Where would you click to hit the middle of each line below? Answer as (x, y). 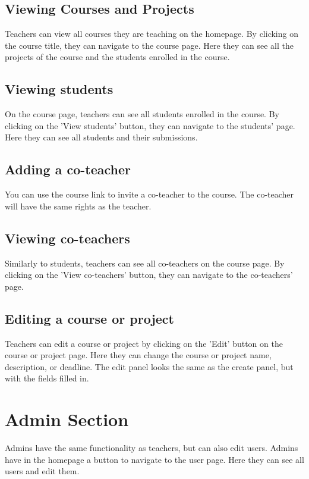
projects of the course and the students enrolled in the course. (117, 57)
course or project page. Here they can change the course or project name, (138, 355)
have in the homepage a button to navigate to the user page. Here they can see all (154, 459)
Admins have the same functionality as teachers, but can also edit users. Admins (152, 448)
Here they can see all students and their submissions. (101, 137)
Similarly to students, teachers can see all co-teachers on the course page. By (145, 263)
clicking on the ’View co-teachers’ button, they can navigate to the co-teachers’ (149, 275)
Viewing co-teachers (67, 238)
